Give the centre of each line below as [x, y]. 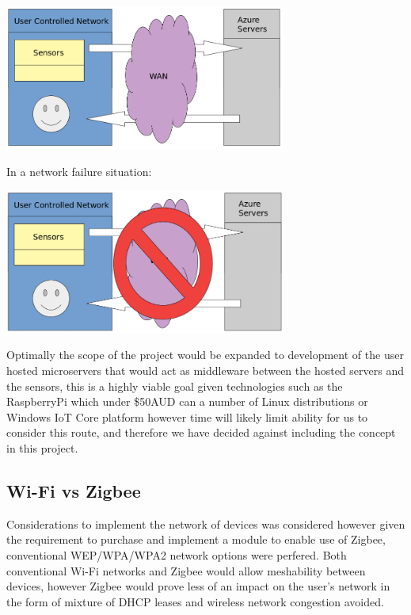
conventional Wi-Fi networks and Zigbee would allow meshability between [186, 570]
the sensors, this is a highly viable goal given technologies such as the [175, 386]
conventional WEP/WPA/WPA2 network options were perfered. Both [177, 555]
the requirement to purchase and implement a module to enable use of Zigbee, [196, 539]
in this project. [42, 448]
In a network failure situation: [79, 171]
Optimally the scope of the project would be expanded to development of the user [205, 355]
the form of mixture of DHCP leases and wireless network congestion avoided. [195, 601]
